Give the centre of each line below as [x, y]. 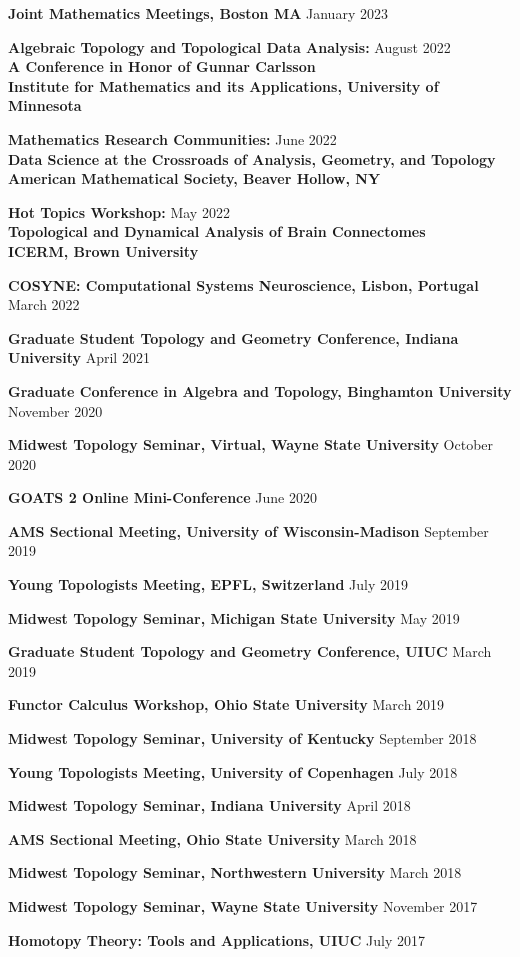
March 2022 [44, 304]
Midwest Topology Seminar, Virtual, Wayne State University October [251, 444]
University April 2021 [79, 357]
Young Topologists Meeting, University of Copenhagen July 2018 [233, 771]
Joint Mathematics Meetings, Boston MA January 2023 [198, 13]
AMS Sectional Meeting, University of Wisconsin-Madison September [248, 530]
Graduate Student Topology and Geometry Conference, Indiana [233, 337]
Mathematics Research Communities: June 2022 [172, 138]
